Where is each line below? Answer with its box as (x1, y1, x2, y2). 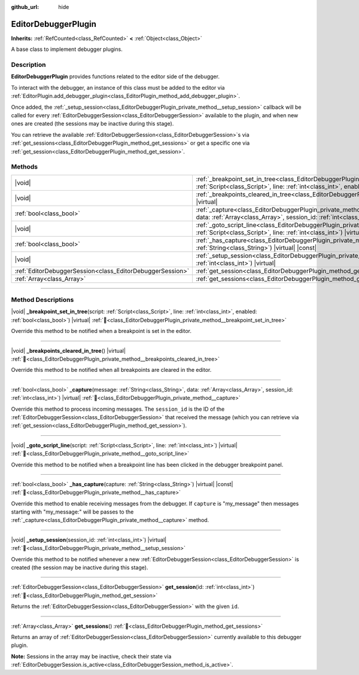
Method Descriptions (11, 296, 74, 304)
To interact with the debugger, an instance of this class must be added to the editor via (11, 84, 225, 91)
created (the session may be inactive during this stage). (11, 564, 148, 571)
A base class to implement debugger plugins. (11, 45, 123, 53)
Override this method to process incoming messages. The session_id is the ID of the (11, 405, 225, 413)
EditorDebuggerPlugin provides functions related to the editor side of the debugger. (11, 73, 220, 80)
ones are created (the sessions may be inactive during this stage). (11, 120, 174, 127)
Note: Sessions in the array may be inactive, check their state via (11, 652, 172, 660)
